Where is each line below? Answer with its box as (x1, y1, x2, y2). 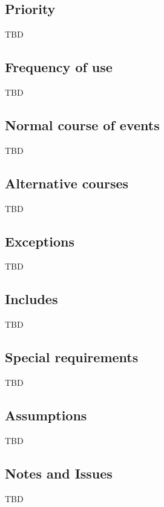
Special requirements (5, 348, 139, 366)
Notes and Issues (5, 463, 113, 482)
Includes (5, 290, 58, 308)
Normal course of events (5, 115, 160, 134)
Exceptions (5, 231, 74, 250)
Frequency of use (5, 58, 113, 76)
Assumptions (5, 405, 87, 424)
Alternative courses (5, 173, 129, 192)
